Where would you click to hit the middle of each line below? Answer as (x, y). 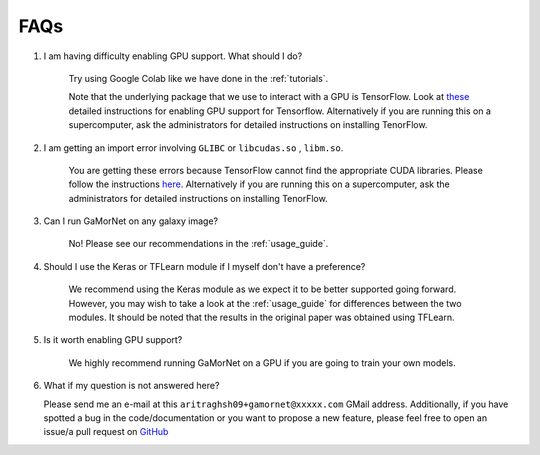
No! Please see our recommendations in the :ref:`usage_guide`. (198, 244)
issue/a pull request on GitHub (106, 432)
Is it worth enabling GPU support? (113, 340)
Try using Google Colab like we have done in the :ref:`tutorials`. (198, 78)
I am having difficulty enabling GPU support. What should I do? (173, 56)
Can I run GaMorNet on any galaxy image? (131, 221)
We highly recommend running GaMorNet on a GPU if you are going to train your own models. (262, 362)
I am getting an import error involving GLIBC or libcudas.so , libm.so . (193, 147)
